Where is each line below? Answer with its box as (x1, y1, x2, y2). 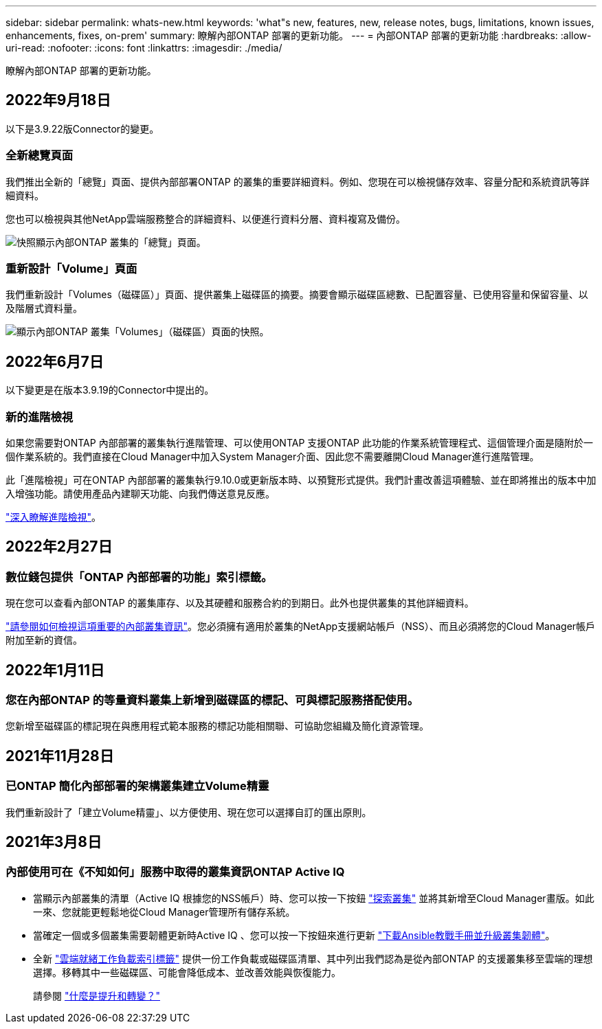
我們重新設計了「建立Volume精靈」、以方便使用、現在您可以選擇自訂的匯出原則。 (5, 806, 372, 818)
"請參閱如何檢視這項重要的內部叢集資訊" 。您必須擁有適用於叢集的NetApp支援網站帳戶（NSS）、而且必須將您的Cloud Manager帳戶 (5, 620, 596, 633)
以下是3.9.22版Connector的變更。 (5, 122, 159, 135)
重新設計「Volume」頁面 (5, 261, 137, 275)
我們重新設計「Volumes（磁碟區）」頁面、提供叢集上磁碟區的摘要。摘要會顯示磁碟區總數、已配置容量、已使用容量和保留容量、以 (5, 289, 588, 301)
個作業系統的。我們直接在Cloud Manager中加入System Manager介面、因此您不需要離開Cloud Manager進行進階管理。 (5, 450, 539, 462)
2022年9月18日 (5, 91, 111, 109)
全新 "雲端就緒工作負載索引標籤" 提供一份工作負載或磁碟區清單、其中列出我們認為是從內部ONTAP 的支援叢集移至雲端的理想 (33, 952, 593, 964)
